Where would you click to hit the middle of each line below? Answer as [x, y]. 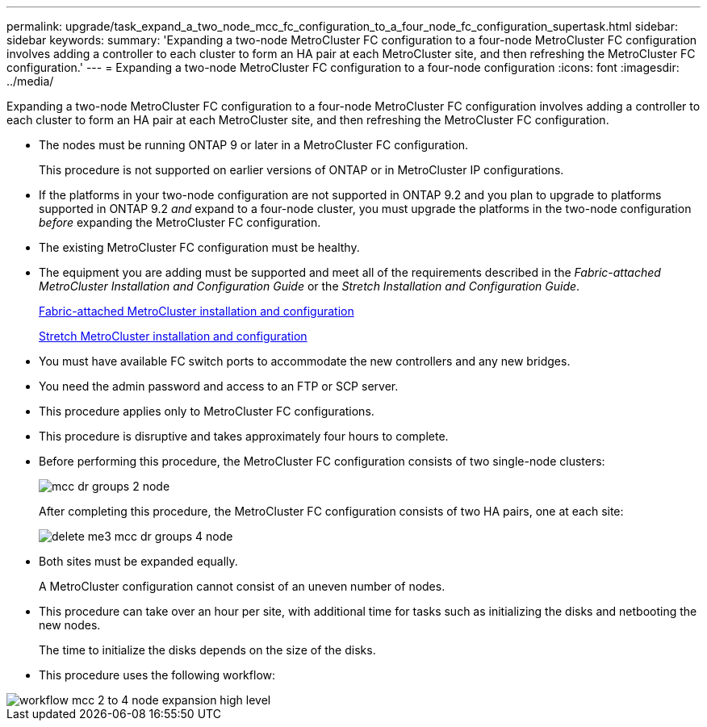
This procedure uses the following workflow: [157, 675]
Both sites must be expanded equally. [138, 561]
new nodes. [70, 625]
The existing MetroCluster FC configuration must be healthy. [199, 247]
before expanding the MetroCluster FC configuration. [180, 222]
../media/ [30, 81]
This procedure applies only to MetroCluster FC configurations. [207, 411]
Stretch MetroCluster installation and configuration [173, 336]
